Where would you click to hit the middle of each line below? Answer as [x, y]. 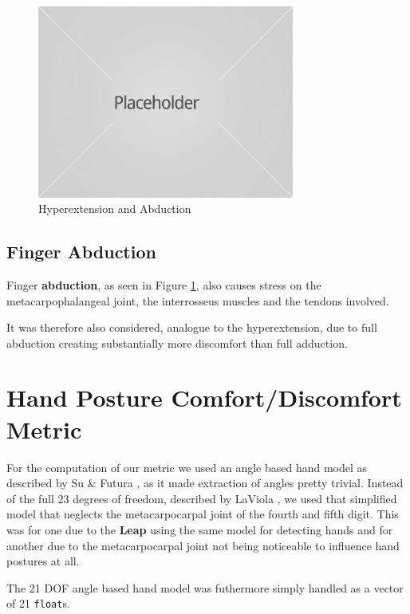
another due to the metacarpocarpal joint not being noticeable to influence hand [203, 545]
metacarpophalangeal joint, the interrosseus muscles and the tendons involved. [198, 300]
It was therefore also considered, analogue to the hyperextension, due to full [192, 327]
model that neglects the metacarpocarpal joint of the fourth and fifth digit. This [203, 514]
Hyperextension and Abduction [115, 209]
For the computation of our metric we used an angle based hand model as [187, 467]
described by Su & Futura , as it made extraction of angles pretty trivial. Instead [205, 483]
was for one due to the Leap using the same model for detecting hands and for [200, 529]
